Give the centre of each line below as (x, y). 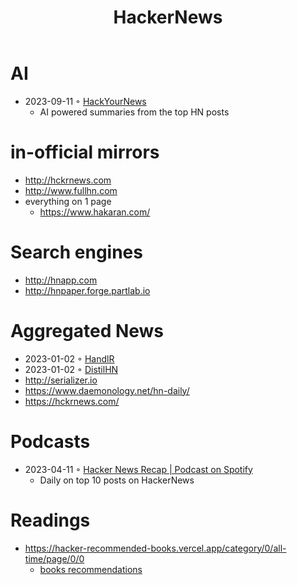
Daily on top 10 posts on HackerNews (117, 480)
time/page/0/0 (54, 558)
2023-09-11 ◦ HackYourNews (85, 101)
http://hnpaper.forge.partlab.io (87, 290)
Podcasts (50, 441)
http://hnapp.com (61, 280)
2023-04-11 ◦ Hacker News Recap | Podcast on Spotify (138, 469)
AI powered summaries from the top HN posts (134, 112)
